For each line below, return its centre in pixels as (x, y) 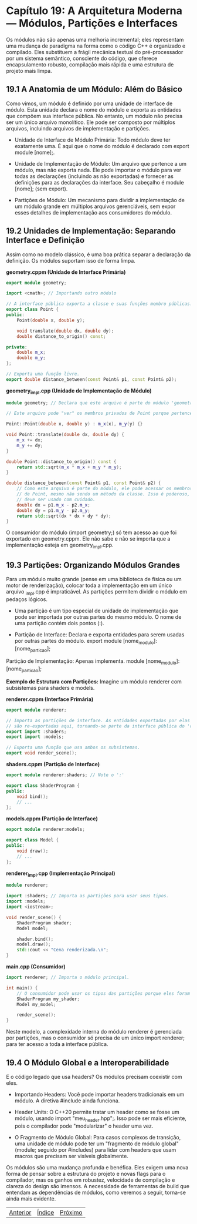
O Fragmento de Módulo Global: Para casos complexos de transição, (98, 1137)
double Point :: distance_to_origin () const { (61, 462)
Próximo (71, 1212)
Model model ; (33, 928)
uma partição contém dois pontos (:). (59, 623)
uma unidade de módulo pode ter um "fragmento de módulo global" (96, 1143)
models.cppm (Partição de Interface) (52, 819)
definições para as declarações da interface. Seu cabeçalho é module (99, 182)
